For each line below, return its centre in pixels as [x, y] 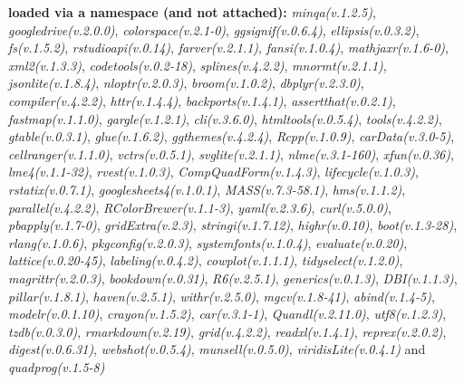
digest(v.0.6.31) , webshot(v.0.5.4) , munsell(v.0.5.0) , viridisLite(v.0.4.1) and [217, 349]
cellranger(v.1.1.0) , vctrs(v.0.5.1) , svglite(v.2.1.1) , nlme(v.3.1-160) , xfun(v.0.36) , [231, 153]
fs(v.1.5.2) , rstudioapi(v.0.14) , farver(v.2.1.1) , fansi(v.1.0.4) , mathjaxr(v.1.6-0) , [228, 48]
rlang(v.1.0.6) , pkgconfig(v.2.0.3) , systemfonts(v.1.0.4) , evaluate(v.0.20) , [208, 242]
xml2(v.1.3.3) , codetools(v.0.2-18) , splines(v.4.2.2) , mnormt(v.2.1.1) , [198, 65]
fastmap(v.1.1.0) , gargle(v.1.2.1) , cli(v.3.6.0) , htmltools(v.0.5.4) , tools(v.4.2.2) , [225, 118]
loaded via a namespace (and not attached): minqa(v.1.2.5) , [192, 12]
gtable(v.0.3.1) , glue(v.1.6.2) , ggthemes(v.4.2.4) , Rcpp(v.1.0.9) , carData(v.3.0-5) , [232, 136]
